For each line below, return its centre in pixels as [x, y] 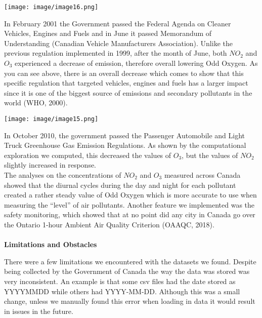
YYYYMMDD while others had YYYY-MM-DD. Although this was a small [122, 291]
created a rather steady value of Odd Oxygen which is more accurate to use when [130, 195]
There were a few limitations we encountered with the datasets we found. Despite [130, 261]
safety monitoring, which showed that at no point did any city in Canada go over [130, 214]
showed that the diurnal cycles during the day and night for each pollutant [120, 185]
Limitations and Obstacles [51, 244]
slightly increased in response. [50, 165]
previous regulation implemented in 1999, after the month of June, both [116, 53]
